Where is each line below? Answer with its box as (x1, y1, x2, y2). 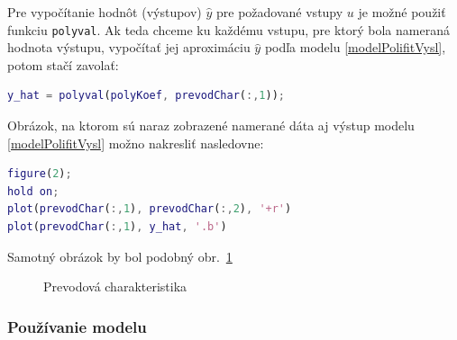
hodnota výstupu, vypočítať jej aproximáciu (7, 38, 251, 57)
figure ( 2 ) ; (7, 167, 72, 181)
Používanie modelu (7, 315, 147, 337)
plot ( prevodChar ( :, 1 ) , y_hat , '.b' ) (7, 220, 227, 233)
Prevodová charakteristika (43, 277, 187, 296)
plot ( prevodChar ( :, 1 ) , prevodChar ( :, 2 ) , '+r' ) (7, 202, 292, 216)
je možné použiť (358, 3, 446, 21)
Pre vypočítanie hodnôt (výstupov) (7, 3, 202, 21)
